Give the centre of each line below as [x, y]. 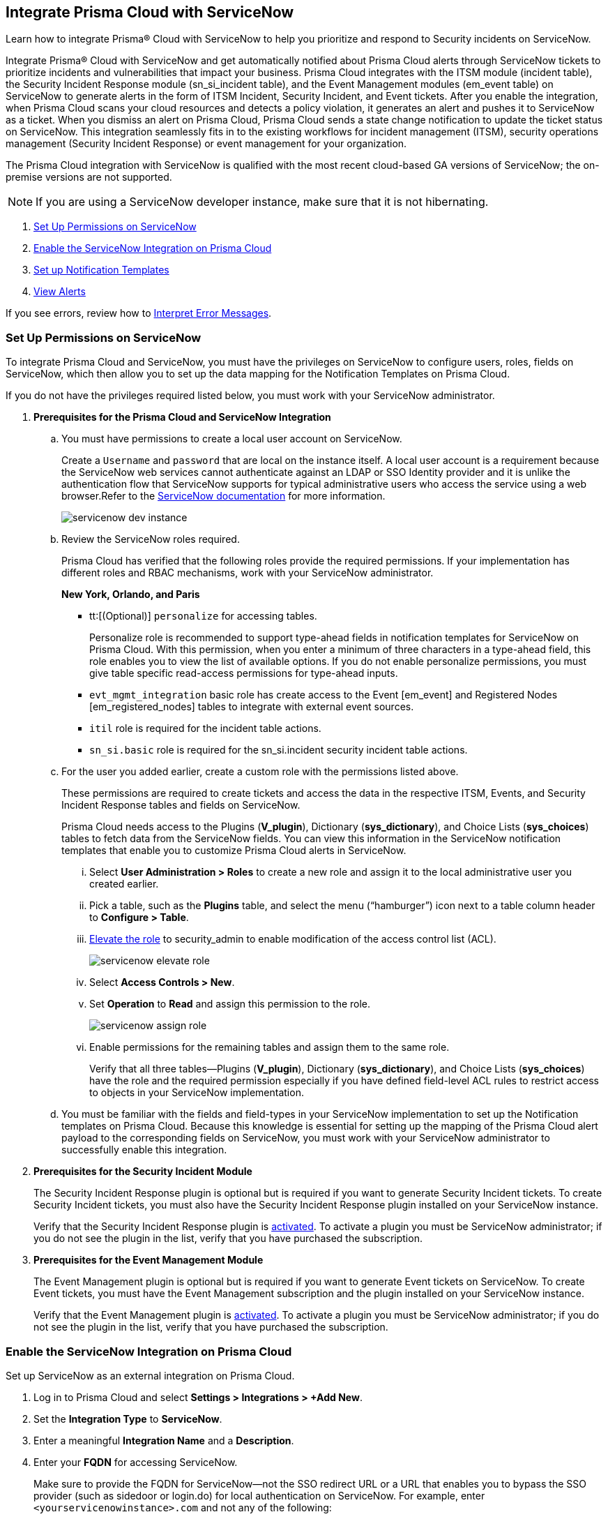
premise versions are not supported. [89, 177]
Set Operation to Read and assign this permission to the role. [230, 1004]
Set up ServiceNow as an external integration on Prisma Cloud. [150, 1375]
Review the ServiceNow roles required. [151, 539]
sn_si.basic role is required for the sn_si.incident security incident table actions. [279, 750]
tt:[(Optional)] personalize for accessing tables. [203, 616]
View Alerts [60, 292]
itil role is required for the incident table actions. [205, 728]
